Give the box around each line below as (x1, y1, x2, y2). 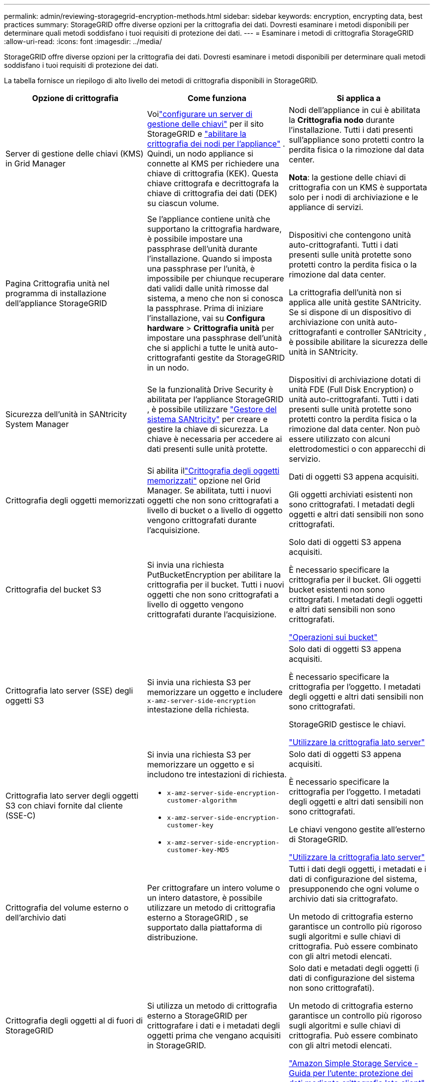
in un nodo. (147, 363, 189, 373)
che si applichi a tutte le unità (147, 343, 256, 353)
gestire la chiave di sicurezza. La (147, 424, 269, 434)
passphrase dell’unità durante (147, 244, 258, 254)
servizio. (288, 454, 321, 464)
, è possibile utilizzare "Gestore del (147, 404, 277, 414)
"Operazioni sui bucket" (288, 632, 378, 642)
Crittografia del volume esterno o (5, 903, 129, 913)
